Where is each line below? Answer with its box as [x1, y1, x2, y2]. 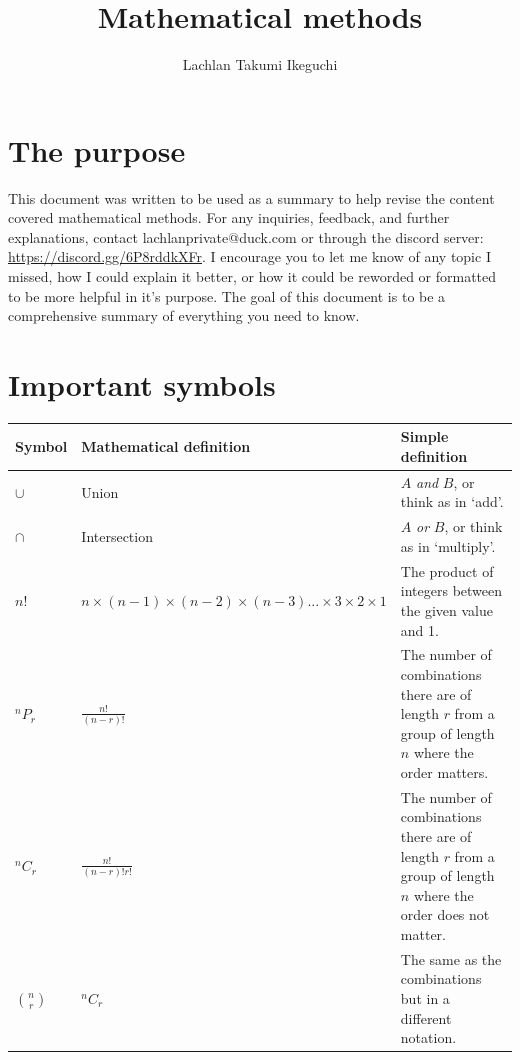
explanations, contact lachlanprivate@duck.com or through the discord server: [8, 226, 484, 247]
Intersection [81, 526, 153, 547]
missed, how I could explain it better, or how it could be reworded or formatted [8, 266, 497, 287]
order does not [400, 904, 490, 925]
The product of [400, 560, 494, 581]
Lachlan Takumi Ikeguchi [182, 54, 338, 75]
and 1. [400, 619, 439, 640]
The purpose [8, 129, 186, 170]
